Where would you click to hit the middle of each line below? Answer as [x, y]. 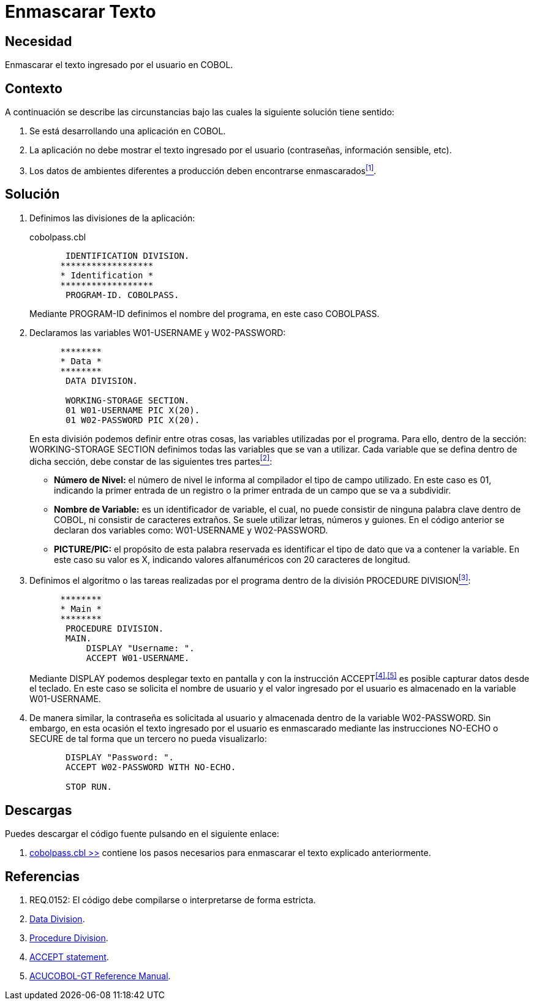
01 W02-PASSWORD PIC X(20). [133, 420]
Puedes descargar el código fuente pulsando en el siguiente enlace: [142, 834]
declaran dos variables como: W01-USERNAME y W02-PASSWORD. [191, 530]
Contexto [34, 88]
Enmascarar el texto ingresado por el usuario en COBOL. [119, 65]
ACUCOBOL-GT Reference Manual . [100, 976]
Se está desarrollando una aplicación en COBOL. [128, 131]
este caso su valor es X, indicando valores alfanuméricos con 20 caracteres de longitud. [232, 560]
